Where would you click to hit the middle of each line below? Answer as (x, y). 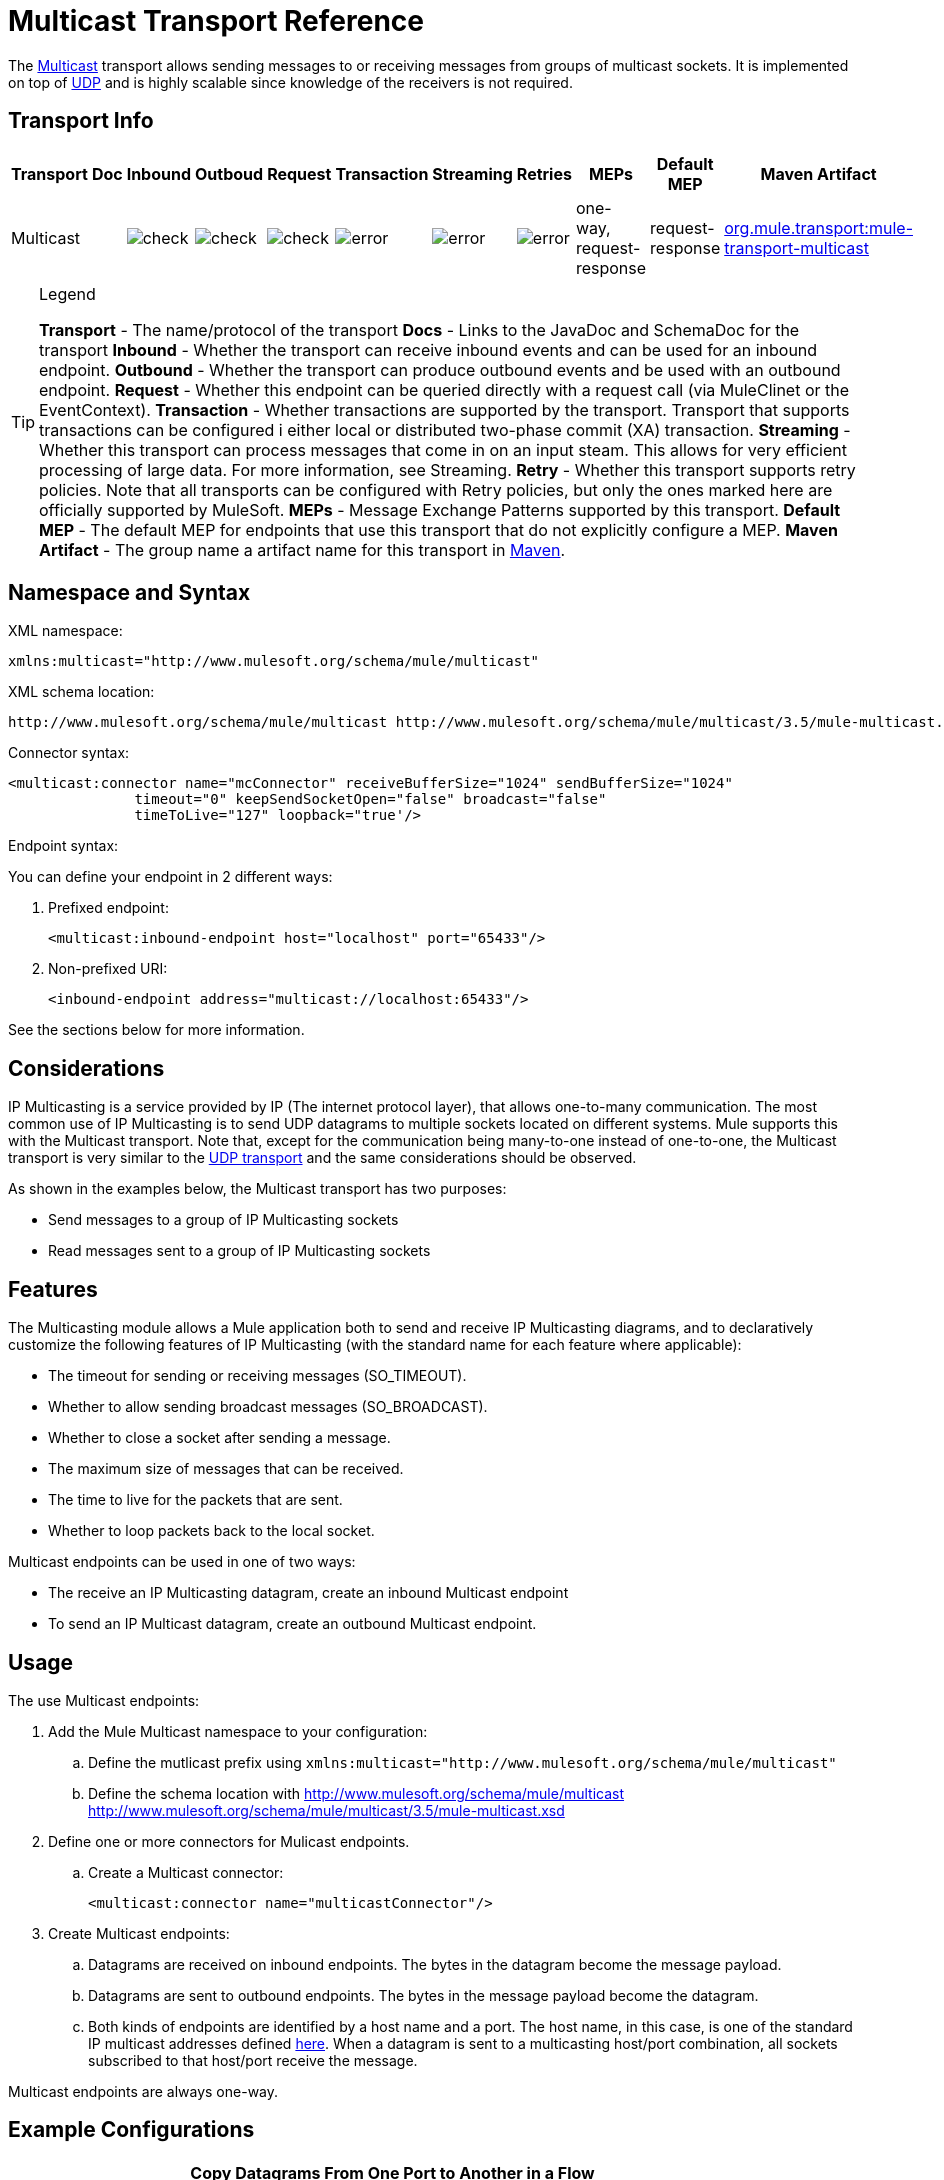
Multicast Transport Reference (216, 21)
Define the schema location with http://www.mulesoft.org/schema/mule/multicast (356, 1793)
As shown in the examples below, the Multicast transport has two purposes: (257, 1189)
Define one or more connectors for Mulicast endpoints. (229, 1841)
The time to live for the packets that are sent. (195, 1500)
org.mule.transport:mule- (818, 227)
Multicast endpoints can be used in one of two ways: (182, 1562)
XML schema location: (81, 692)
